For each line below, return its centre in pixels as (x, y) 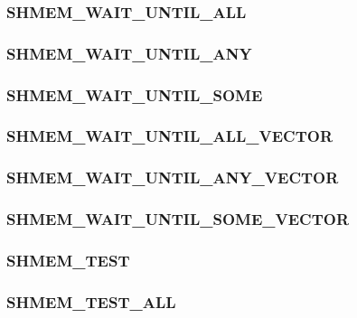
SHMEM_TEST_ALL (91, 301)
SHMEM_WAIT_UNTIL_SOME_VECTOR (178, 219)
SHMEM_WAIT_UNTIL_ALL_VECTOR (170, 136)
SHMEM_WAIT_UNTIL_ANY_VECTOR (173, 178)
